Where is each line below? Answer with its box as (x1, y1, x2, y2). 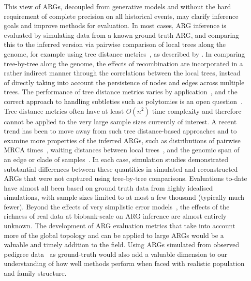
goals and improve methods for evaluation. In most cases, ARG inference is (4, 20, 226, 30)
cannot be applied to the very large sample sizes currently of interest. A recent (4, 116, 237, 126)
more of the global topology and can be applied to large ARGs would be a (4, 230, 224, 240)
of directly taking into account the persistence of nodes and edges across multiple (4, 77, 245, 87)
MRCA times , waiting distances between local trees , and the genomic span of (4, 145, 240, 155)
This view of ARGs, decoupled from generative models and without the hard (4, 1, 231, 11)
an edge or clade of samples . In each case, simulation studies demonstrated (4, 154, 229, 164)
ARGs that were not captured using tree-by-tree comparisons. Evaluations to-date (4, 173, 247, 183)
